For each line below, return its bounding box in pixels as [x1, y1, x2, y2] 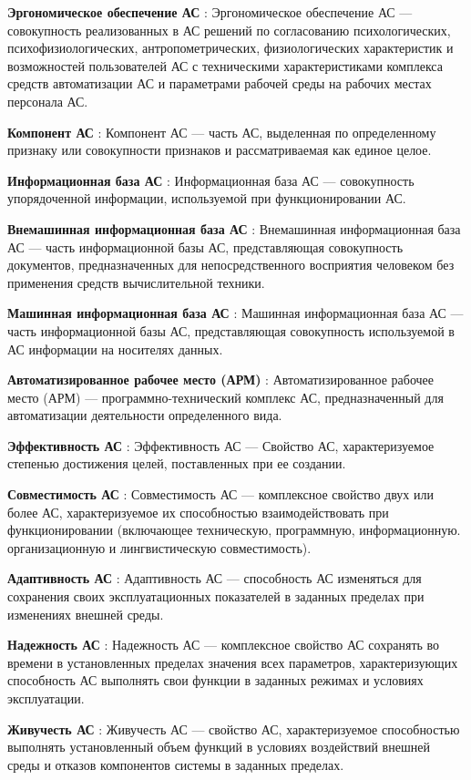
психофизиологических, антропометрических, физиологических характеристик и [7, 38, 454, 57]
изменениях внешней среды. [7, 604, 164, 623]
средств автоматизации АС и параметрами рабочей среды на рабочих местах [7, 74, 432, 93]
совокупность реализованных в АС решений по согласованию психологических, [7, 20, 451, 39]
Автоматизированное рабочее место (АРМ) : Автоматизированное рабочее [7, 370, 435, 389]
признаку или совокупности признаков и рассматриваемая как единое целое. [7, 140, 432, 159]
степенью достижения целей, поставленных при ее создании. [7, 454, 346, 473]
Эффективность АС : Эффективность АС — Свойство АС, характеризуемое [7, 436, 435, 455]
